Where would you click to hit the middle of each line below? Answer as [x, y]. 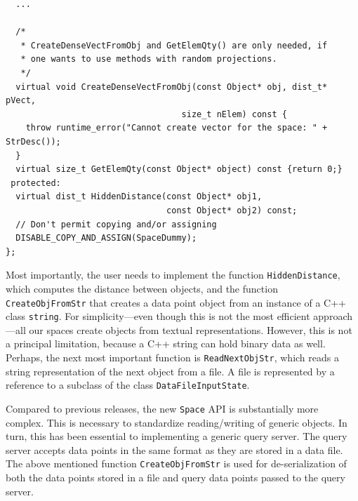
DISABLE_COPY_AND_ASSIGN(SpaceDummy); [106, 238]
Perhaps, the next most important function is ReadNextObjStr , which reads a [172, 358]
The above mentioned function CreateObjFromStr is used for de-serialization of [176, 463]
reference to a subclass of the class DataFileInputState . [128, 385]
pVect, [21, 101]
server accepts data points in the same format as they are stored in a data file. [174, 449]
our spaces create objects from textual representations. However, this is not [191, 329]
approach [333, 316]
